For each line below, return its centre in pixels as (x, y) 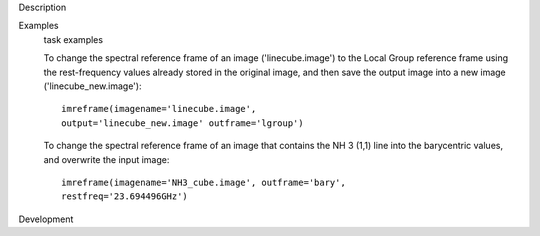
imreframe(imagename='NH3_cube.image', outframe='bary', (204, 182)
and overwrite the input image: (106, 159)
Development (46, 219)
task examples (73, 39)
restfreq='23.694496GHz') (125, 196)
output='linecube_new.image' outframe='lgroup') (182, 123)
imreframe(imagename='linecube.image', (159, 109)
